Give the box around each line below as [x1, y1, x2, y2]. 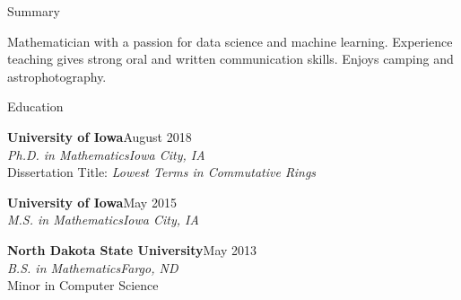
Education [7, 97, 64, 116]
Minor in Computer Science [7, 276, 159, 295]
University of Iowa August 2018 [7, 127, 192, 146]
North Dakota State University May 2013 [7, 240, 257, 259]
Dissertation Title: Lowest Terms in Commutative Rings [7, 163, 317, 181]
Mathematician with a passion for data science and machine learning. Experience [7, 31, 453, 50]
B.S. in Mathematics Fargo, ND [7, 258, 178, 277]
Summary [7, 2, 60, 20]
